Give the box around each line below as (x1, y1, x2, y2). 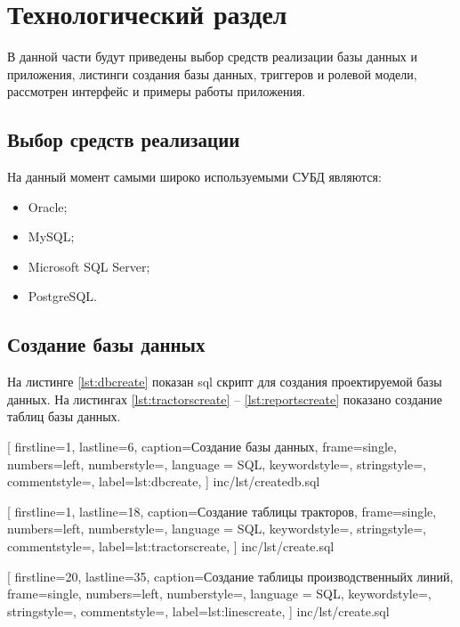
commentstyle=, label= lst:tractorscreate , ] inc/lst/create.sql (7, 537, 335, 556)
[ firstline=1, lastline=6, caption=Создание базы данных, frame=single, (7, 437, 397, 456)
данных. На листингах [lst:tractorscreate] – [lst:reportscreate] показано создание (7, 389, 443, 408)
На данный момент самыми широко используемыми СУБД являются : (7, 167, 382, 186)
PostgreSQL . (28, 287, 97, 305)
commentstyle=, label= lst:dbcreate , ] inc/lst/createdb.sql (7, 472, 320, 491)
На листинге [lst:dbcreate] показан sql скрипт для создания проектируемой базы (7, 372, 442, 391)
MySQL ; (28, 227, 75, 246)
